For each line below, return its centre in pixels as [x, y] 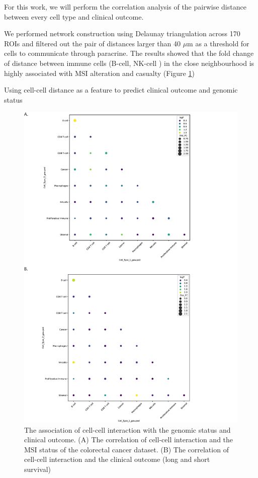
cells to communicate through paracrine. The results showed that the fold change [129, 53]
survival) [38, 469]
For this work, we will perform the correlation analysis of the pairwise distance [125, 7]
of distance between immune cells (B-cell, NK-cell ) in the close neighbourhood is [129, 63]
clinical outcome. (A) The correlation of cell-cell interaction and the [129, 440]
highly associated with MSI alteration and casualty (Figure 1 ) [99, 73]
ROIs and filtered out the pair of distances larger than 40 [92, 43]
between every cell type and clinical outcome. [74, 16]
